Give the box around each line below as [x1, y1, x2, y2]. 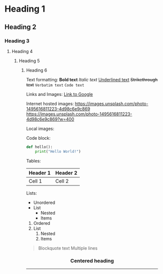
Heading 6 [26, 67, 47, 73]
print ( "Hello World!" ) [35, 149, 81, 154]
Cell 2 [55, 178, 69, 184]
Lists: [26, 190, 37, 196]
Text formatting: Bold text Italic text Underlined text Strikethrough [26, 76, 158, 82]
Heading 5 [18, 57, 40, 64]
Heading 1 [4, 3, 46, 15]
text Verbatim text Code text [26, 82, 85, 88]
